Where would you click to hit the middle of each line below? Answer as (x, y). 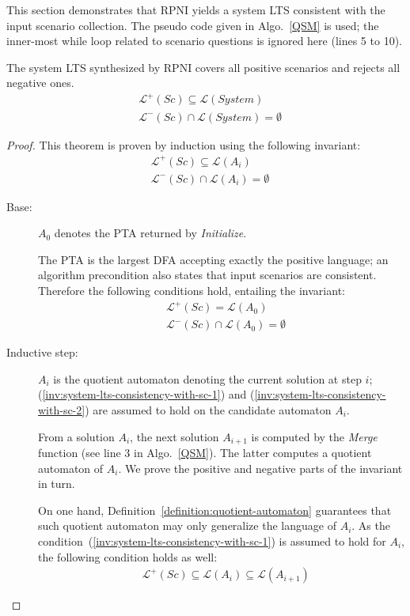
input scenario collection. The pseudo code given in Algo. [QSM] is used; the (193, 25)
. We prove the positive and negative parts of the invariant (260, 468)
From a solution (76, 436)
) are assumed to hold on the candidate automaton (208, 410)
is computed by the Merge (314, 436)
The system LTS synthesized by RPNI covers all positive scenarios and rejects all (203, 67)
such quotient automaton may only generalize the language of (187, 525)
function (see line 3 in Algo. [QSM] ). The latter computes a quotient (205, 453)
